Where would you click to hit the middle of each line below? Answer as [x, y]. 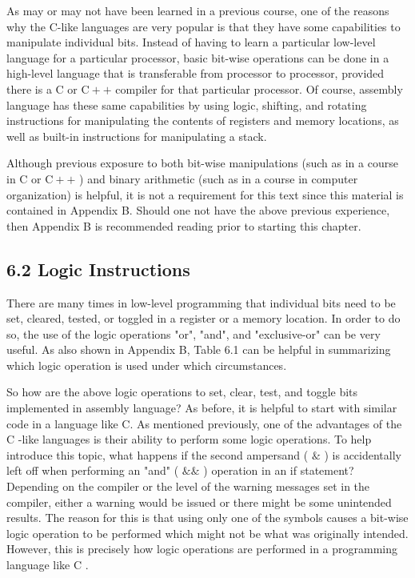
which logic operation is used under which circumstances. [147, 365]
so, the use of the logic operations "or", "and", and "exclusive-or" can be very [194, 333]
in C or [24, 178]
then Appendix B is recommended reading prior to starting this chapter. [184, 225]
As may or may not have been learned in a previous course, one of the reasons [198, 10]
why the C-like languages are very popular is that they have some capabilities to [204, 26]
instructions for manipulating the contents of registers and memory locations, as [203, 120]
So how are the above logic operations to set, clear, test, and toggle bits [182, 392]
